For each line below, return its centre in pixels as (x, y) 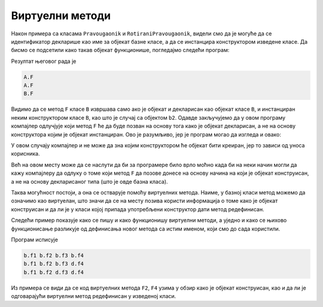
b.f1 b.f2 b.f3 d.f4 (54, 264)
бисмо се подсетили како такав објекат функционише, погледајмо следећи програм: (120, 50)
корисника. (25, 154)
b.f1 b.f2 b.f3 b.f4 (54, 255)
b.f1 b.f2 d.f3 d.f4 (54, 272)
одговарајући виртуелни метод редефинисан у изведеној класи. (94, 296)
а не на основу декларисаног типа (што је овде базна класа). (89, 181)
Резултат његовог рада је (44, 61)
